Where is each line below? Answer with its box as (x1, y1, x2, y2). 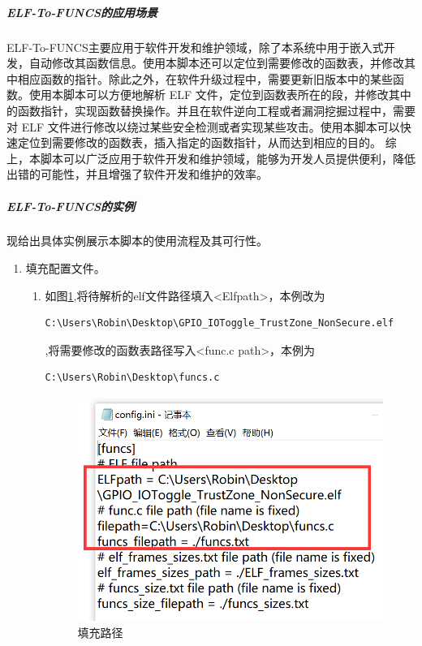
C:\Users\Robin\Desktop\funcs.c (45, 372, 220, 384)
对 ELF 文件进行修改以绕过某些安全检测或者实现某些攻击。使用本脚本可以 (6, 118, 400, 135)
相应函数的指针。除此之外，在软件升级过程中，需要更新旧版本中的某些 (17, 70, 393, 87)
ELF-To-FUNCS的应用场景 (6, 3, 158, 20)
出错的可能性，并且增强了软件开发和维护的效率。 (6, 166, 268, 183)
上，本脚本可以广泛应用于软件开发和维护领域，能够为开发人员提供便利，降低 (6, 149, 416, 166)
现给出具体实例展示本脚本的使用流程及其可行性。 (6, 232, 268, 249)
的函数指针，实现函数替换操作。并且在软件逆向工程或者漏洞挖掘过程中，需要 (6, 101, 416, 118)
